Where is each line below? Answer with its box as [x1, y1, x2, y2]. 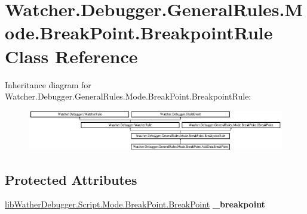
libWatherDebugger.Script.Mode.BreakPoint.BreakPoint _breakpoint [5, 198, 265, 210]
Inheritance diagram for [5, 78, 91, 91]
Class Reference [5, 44, 138, 68]
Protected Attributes [5, 170, 137, 188]
